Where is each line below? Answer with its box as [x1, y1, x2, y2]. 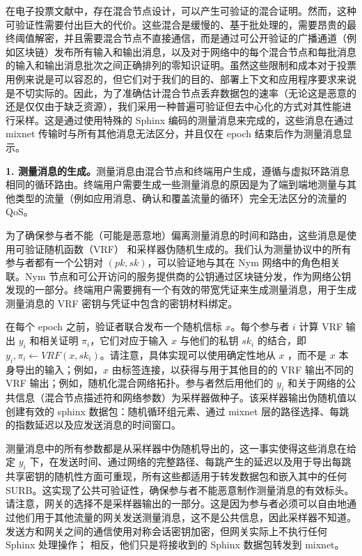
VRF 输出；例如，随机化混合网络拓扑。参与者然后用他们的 [6, 376, 274, 390]
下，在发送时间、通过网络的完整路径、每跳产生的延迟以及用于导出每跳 [29, 454, 352, 469]
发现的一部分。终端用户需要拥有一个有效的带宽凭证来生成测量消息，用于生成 [6, 282, 356, 297]
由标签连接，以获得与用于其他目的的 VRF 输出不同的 [111, 362, 354, 376]
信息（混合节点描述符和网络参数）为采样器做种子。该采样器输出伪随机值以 [15, 390, 356, 405]
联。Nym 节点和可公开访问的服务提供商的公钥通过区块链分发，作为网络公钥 [6, 268, 352, 283]
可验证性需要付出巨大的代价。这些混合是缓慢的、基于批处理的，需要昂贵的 [6, 17, 347, 31]
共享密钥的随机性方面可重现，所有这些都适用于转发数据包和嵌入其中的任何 [6, 469, 347, 484]
